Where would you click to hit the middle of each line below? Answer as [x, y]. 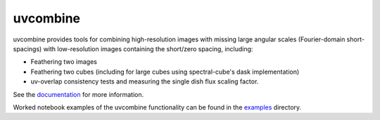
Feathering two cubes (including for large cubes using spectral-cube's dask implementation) [165, 72]
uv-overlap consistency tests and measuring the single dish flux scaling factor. [145, 81]
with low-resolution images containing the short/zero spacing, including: [148, 48]
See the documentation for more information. [78, 94]
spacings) [27, 48]
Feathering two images [64, 62]
